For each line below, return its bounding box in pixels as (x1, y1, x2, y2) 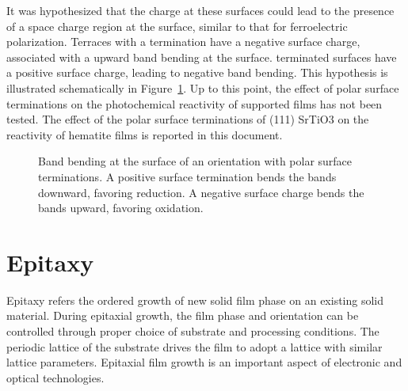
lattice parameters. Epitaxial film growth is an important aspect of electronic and (6, 354, 402, 370)
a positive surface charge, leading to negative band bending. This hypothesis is (6, 64, 388, 81)
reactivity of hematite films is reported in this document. (6, 126, 283, 142)
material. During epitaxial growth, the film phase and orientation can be (6, 307, 359, 324)
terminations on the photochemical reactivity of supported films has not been (6, 95, 383, 112)
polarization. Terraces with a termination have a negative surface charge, (6, 33, 360, 50)
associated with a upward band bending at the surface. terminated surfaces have (6, 48, 397, 65)
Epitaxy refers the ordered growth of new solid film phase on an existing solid (6, 291, 384, 308)
